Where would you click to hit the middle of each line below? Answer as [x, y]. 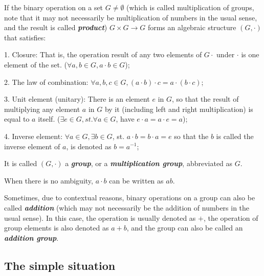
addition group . [31, 237]
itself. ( [49, 119]
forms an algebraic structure [192, 27]
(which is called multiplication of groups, [190, 7]
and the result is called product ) [56, 27]
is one [250, 54]
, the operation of [231, 217]
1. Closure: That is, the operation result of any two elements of [103, 54]
